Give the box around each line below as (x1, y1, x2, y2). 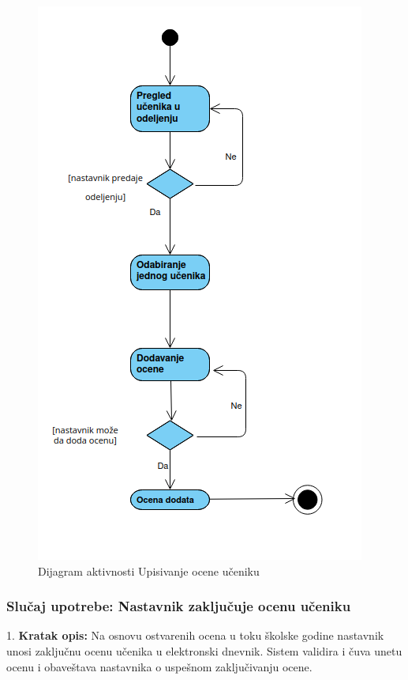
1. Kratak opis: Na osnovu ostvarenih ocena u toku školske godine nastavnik (6, 627, 384, 644)
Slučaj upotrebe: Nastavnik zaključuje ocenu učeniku (6, 596, 351, 616)
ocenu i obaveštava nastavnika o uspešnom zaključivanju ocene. (6, 658, 313, 674)
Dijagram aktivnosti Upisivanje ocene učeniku (38, 562, 260, 579)
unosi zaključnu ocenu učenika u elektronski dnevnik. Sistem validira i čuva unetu (6, 643, 402, 659)
